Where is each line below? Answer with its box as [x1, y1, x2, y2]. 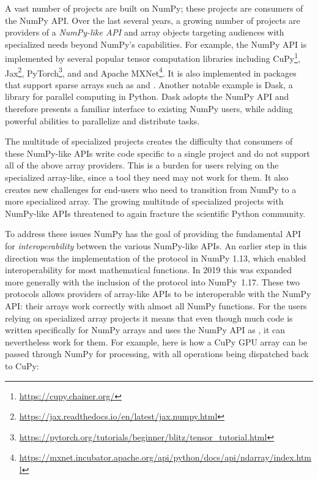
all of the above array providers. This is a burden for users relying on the [5, 159, 279, 172]
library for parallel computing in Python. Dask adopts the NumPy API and [5, 90, 289, 103]
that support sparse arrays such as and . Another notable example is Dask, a [5, 78, 293, 91]
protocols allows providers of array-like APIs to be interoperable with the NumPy [5, 287, 311, 300]
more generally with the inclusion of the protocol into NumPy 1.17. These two [5, 275, 300, 288]
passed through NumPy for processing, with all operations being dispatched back [5, 347, 309, 360]
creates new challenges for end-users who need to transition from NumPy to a [5, 183, 297, 195]
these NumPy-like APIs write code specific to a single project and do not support [5, 146, 311, 159]
